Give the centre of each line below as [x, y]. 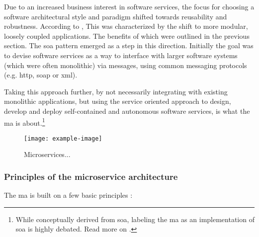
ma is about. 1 [25, 122]
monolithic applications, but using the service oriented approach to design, [118, 101]
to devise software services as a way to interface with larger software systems [121, 55]
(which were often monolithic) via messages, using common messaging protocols [126, 65]
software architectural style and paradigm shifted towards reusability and [116, 16]
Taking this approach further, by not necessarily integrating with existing [116, 91]
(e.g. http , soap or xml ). [41, 75]
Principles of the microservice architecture [91, 176]
